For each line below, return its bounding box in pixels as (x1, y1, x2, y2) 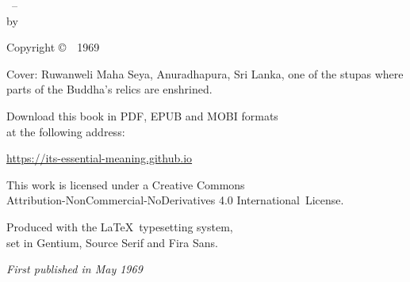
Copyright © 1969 (6, 39, 100, 55)
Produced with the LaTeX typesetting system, (6, 218, 233, 234)
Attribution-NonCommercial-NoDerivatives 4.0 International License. (6, 192, 344, 208)
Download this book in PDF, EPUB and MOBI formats (6, 107, 278, 124)
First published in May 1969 (6, 261, 143, 277)
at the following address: (6, 123, 125, 139)
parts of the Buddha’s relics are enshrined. (6, 81, 213, 97)
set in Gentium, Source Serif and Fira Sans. (6, 234, 218, 250)
